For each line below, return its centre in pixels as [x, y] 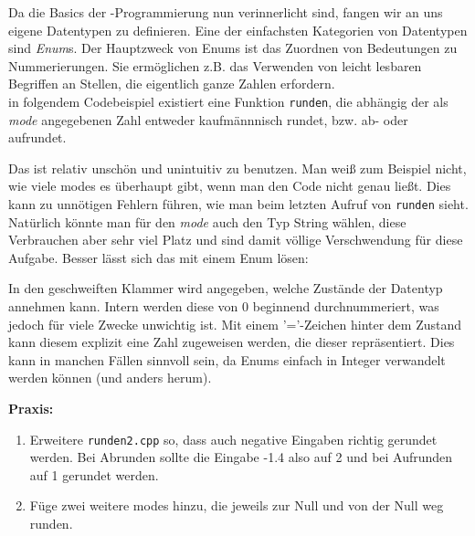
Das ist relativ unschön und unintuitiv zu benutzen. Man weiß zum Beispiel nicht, [237, 168]
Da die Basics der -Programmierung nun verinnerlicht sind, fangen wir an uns [226, 12]
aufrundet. [37, 137]
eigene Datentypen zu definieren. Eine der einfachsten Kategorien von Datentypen [238, 30]
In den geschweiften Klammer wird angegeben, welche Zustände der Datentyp [226, 288]
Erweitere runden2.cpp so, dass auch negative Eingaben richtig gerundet [233, 439]
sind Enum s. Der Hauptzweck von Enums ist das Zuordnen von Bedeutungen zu [233, 48]
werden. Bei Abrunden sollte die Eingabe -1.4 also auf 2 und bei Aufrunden [241, 457]
